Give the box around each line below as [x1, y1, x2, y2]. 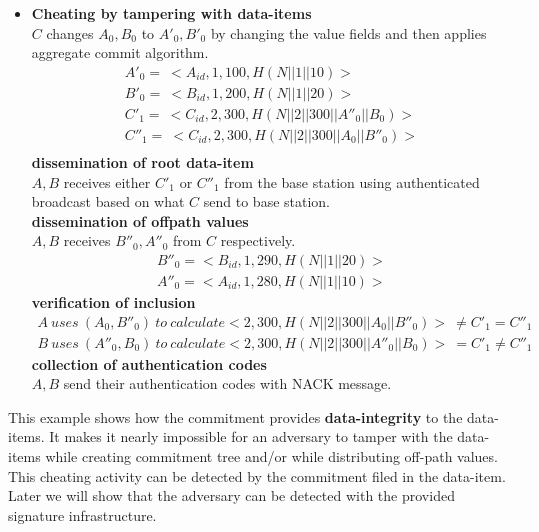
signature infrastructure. [8, 504, 157, 525]
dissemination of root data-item [31, 151, 254, 172]
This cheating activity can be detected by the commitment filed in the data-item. [8, 465, 506, 486]
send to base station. [203, 191, 331, 212]
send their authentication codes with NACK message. [63, 373, 392, 394]
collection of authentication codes [31, 353, 267, 374]
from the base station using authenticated [224, 171, 480, 192]
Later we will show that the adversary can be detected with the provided [8, 485, 455, 506]
